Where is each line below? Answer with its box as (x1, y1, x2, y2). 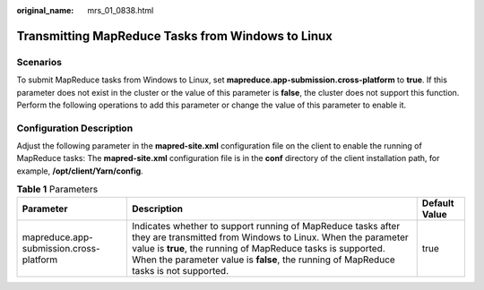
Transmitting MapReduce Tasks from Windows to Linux (16, 28, 333, 44)
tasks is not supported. (131, 264, 229, 277)
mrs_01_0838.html (87, 5, 154, 15)
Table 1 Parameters (16, 183, 99, 196)
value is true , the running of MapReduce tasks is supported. (131, 242, 385, 254)
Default (421, 197, 454, 209)
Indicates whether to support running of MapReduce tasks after (131, 219, 401, 232)
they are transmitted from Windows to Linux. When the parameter (131, 231, 410, 243)
